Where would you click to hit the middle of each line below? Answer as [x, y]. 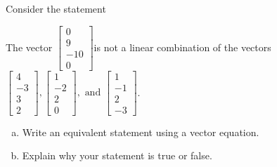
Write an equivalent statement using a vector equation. [141, 132]
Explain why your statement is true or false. [117, 155]
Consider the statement [56, 8]
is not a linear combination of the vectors [182, 47]
